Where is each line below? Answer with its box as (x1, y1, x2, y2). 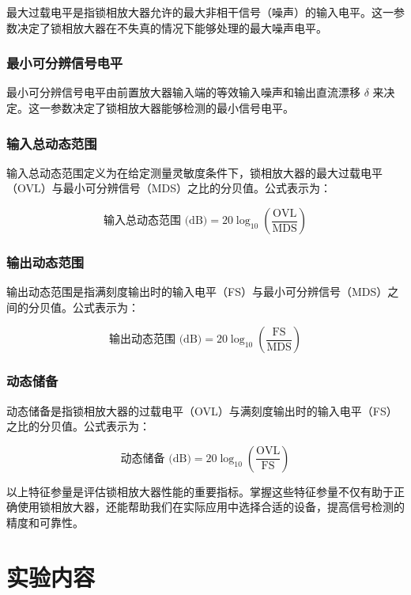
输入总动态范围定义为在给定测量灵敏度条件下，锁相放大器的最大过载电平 (6, 164, 383, 180)
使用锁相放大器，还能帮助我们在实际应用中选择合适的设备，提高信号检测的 (17, 498, 405, 515)
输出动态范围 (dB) (109, 334, 202, 346)
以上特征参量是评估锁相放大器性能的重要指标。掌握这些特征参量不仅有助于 (6, 483, 394, 499)
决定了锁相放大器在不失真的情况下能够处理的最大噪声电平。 (17, 19, 327, 36)
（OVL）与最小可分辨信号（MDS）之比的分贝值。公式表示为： (6, 180, 332, 196)
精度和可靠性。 (6, 514, 84, 530)
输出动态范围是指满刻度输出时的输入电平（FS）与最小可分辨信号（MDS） (6, 283, 388, 300)
